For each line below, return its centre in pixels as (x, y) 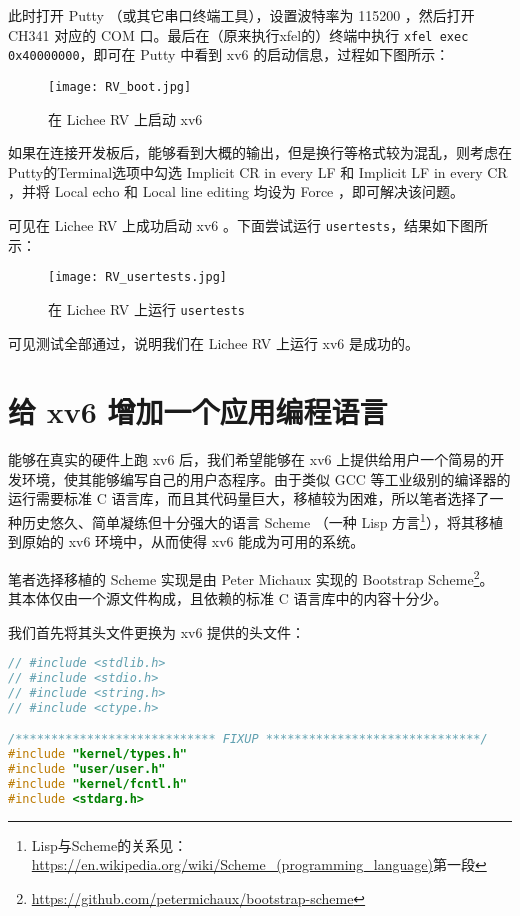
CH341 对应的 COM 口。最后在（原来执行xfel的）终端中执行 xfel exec (238, 34)
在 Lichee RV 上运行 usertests (147, 308)
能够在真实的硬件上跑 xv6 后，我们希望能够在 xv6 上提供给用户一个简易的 (249, 459)
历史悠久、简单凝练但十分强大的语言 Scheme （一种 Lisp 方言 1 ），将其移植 (262, 520)
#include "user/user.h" (87, 769)
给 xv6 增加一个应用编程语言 (198, 411)
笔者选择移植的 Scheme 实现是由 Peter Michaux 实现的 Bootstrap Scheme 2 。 (251, 577)
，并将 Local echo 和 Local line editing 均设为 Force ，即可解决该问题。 (236, 191)
